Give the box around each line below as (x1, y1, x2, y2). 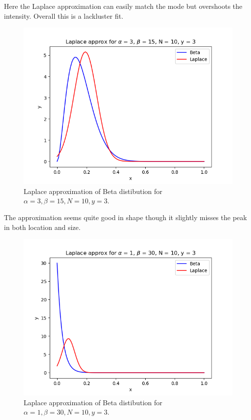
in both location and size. (4, 222, 81, 232)
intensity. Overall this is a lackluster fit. (4, 10, 124, 21)
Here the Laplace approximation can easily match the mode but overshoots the (4, 1, 243, 11)
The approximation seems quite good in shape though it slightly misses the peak (4, 212, 247, 222)
